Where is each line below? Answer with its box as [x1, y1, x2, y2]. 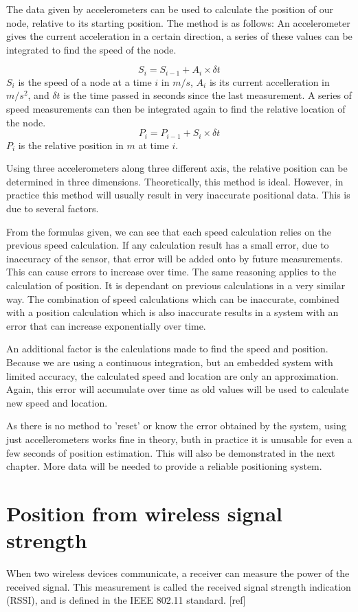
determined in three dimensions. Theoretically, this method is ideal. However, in [6, 174, 344, 188]
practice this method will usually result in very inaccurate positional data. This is [6, 188, 350, 202]
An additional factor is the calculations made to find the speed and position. [6, 341, 328, 356]
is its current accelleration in [209, 74, 330, 89]
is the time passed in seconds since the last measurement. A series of [63, 88, 352, 102]
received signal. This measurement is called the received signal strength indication [6, 579, 351, 593]
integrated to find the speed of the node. [6, 42, 177, 56]
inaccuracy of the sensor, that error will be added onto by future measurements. [6, 251, 343, 265]
